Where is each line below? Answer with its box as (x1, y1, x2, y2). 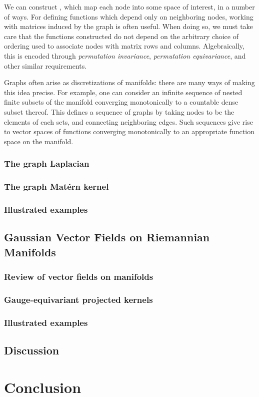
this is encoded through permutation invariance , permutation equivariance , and (4, 50, 246, 61)
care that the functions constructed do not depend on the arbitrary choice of (4, 31, 238, 41)
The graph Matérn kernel (4, 180, 109, 193)
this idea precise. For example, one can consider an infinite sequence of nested (4, 87, 242, 97)
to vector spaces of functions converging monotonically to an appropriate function (4, 126, 254, 137)
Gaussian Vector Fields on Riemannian (4, 229, 210, 245)
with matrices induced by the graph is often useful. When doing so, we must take (4, 21, 253, 32)
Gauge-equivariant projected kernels (4, 293, 153, 305)
